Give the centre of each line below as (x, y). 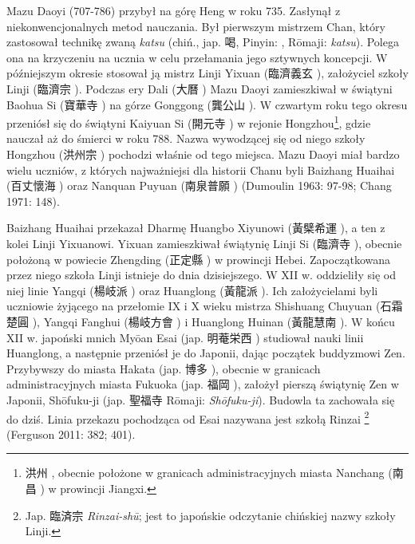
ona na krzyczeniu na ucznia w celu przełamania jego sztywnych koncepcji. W (197, 57)
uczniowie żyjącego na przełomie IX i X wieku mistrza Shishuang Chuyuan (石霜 (205, 306)
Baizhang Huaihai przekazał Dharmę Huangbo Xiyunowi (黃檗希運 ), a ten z (196, 228)
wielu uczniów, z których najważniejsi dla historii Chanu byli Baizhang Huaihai (201, 170)
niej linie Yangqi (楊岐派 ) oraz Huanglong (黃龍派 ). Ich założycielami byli (192, 290)
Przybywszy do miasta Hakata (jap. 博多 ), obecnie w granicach (164, 368)
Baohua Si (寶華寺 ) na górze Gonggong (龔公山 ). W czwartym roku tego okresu (207, 104)
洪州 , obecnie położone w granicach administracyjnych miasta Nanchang (205, 473)
